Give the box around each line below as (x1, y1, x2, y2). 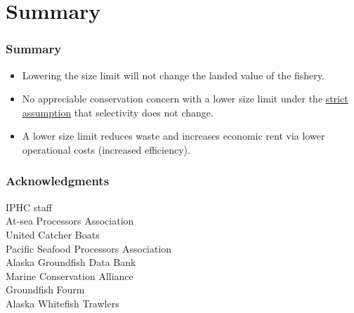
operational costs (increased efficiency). (22, 142, 190, 156)
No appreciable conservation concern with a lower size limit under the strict (22, 91, 348, 106)
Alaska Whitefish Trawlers (6, 295, 119, 310)
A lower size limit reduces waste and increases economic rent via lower (22, 128, 325, 143)
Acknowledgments (6, 172, 110, 189)
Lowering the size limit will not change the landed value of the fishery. (22, 67, 324, 82)
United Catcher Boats (6, 227, 100, 241)
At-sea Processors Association (6, 213, 134, 228)
